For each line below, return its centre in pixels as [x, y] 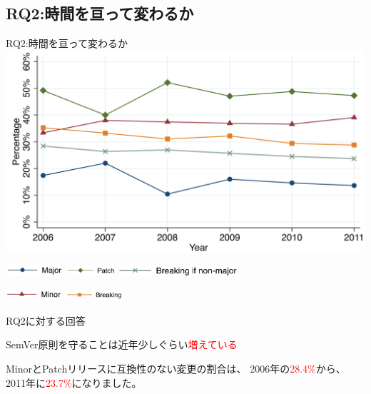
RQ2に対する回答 [46, 320]
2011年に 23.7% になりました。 [74, 382]
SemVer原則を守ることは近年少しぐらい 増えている [122, 344]
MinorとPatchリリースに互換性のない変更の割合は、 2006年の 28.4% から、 [176, 369]
